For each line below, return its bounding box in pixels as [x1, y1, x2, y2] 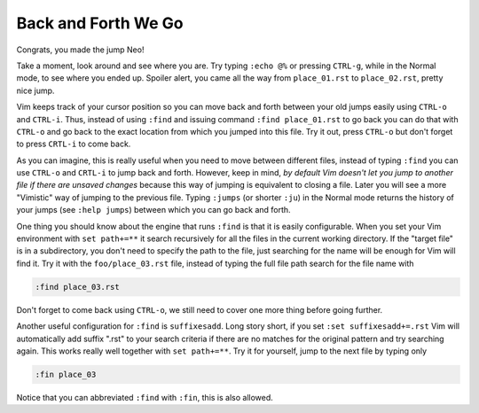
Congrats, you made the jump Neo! [16, 44, 145, 55]
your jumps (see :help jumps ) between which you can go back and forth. [16, 205, 292, 215]
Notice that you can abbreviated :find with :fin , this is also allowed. [16, 392, 274, 402]
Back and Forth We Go [16, 13, 184, 33]
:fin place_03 [35, 369, 97, 379]
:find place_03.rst [35, 282, 120, 292]
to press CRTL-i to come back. [16, 138, 131, 150]
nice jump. [16, 85, 55, 96]
